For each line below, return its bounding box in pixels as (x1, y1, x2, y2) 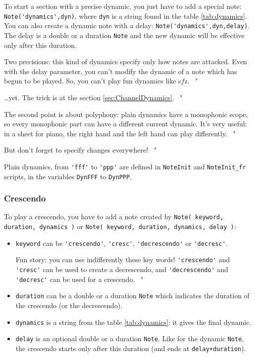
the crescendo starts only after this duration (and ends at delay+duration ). (15, 343, 246, 353)
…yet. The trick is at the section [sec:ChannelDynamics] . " (4, 92, 183, 102)
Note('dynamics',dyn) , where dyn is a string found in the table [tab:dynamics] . (4, 10, 247, 21)
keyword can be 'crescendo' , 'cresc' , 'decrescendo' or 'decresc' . (15, 238, 228, 248)
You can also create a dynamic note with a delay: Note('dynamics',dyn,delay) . (4, 20, 250, 31)
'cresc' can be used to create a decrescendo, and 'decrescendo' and (15, 264, 228, 275)
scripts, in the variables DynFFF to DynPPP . (4, 171, 132, 181)
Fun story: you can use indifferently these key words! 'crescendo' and (15, 254, 230, 265)
